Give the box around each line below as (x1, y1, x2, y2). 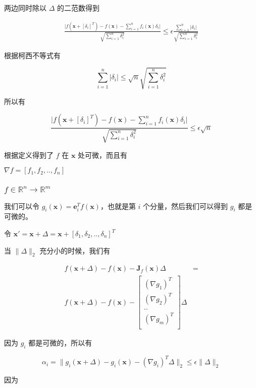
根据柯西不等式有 (4, 50, 61, 60)
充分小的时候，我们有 (39, 245, 111, 255)
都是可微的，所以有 (28, 337, 92, 348)
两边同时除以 (4, 3, 46, 13)
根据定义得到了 (4, 149, 54, 160)
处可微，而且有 (78, 149, 128, 160)
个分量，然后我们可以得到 (143, 200, 228, 211)
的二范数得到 (57, 3, 100, 13)
